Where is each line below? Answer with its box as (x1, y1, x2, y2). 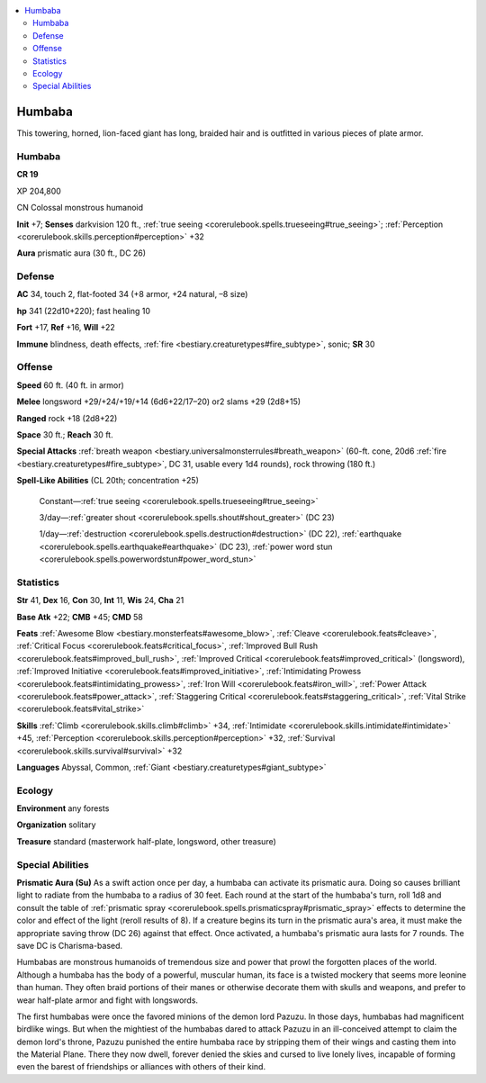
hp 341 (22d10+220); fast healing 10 (16, 305, 151, 316)
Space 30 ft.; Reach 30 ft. (16, 429, 113, 440)
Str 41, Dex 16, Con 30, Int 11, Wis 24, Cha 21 (16, 595, 184, 606)
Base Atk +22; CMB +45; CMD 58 (16, 611, 144, 622)
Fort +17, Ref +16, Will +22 (16, 322, 116, 333)
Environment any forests (16, 803, 110, 814)
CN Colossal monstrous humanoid (16, 203, 144, 213)
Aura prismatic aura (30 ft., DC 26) (16, 248, 147, 258)
